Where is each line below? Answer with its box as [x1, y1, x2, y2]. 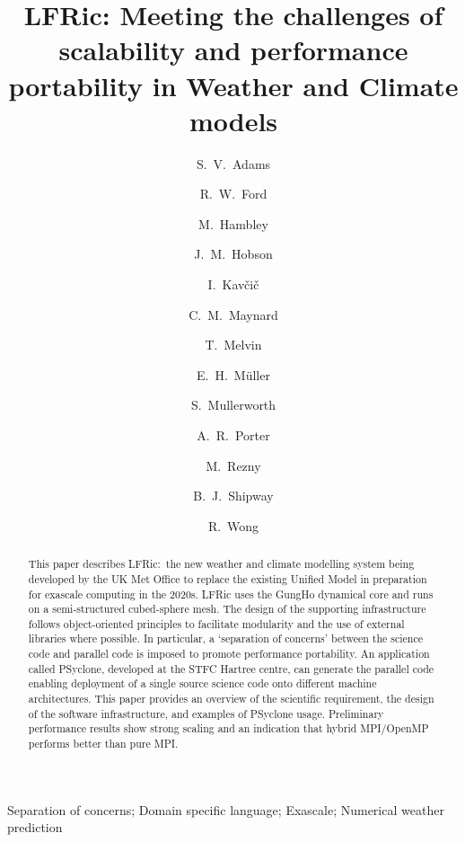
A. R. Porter [197, 426, 270, 445]
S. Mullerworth [190, 395, 276, 414]
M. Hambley [198, 214, 268, 233]
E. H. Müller [197, 365, 270, 384]
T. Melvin [205, 335, 262, 354]
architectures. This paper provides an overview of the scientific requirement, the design [28, 691, 434, 706]
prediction [7, 818, 63, 837]
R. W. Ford [199, 184, 268, 203]
